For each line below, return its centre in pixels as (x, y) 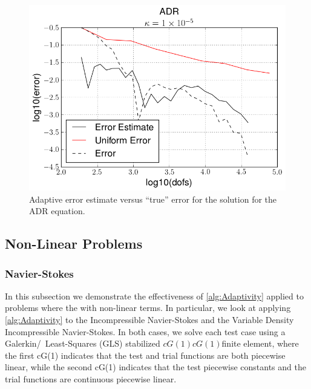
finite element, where (260, 343)
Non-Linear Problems (74, 244)
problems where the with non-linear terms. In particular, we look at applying (148, 308)
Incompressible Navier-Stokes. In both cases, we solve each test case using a (145, 331)
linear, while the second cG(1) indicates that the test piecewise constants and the (155, 367)
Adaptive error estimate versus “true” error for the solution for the (153, 199)
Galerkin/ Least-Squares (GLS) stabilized (83, 343)
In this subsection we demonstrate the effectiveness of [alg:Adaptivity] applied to (154, 296)
